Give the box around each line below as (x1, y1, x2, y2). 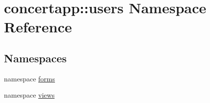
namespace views (4, 90, 55, 100)
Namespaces (4, 50, 67, 65)
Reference (4, 17, 72, 37)
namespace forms (4, 73, 55, 83)
